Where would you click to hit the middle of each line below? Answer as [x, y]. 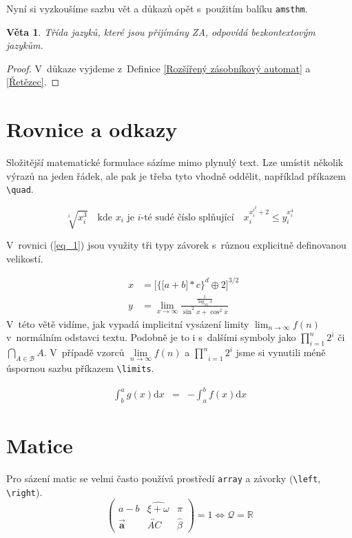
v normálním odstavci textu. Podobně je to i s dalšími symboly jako [151, 337]
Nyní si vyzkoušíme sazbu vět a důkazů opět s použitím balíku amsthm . [157, 8]
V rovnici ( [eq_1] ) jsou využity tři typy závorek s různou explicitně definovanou [176, 245]
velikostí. [25, 258]
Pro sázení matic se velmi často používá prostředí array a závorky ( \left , [164, 478]
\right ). [24, 492]
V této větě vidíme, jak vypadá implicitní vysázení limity [128, 323]
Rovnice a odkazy [92, 129]
